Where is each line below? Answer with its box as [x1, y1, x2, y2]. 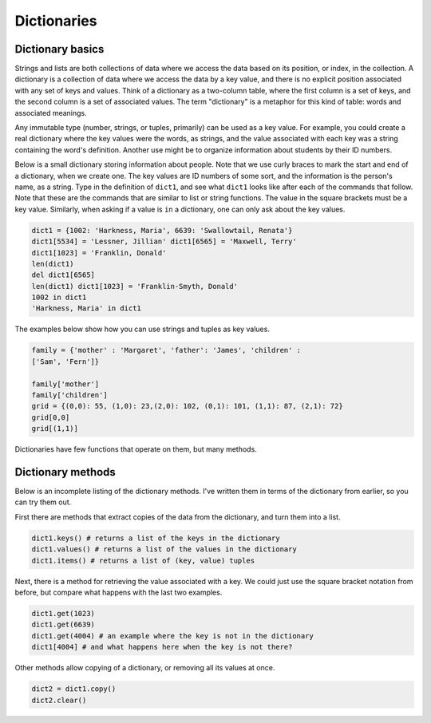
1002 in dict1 [31, 293, 87, 302]
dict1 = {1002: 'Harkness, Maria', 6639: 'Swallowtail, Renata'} [31, 226, 293, 235]
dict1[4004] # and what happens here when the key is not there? [31, 642, 293, 652]
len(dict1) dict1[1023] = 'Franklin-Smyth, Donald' [31, 282, 239, 290]
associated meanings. [14, 108, 87, 117]
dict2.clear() [31, 695, 87, 705]
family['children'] [31, 391, 108, 399]
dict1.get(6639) [31, 620, 96, 630]
